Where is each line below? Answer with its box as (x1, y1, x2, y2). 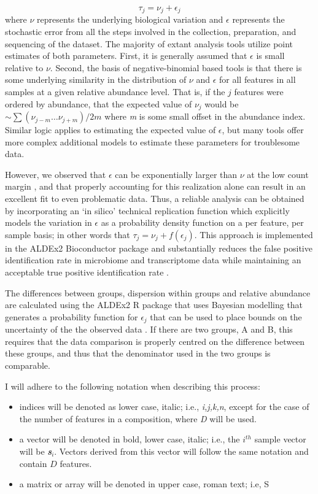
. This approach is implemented (194, 228, 313, 241)
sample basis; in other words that (5, 228, 130, 241)
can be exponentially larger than (115, 168, 238, 180)
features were (234, 85, 284, 98)
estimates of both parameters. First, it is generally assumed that (5, 49, 247, 62)
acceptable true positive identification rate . (5, 266, 169, 278)
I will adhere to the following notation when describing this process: (5, 379, 260, 392)
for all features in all (219, 73, 296, 86)
